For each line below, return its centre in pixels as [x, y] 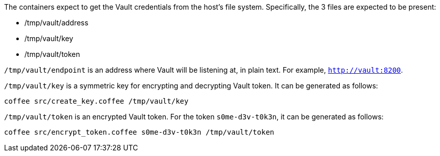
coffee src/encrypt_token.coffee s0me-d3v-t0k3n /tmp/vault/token [139, 132]
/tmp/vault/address [56, 23]
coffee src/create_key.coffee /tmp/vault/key [96, 101]
